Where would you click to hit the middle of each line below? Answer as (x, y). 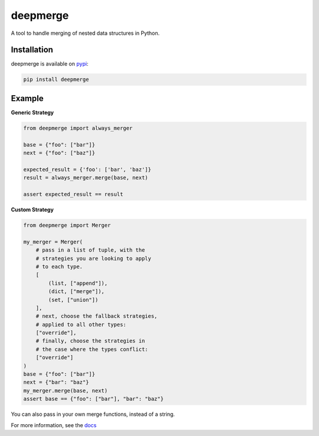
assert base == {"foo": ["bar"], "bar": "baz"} (93, 399)
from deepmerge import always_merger (78, 128)
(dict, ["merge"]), (76, 292)
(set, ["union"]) (73, 300)
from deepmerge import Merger (67, 225)
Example (27, 98)
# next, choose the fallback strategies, (97, 316)
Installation (32, 50)
